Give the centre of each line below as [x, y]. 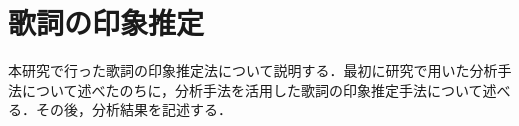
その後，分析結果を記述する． [133, 109]
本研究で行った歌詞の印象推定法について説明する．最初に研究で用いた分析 [253, 70]
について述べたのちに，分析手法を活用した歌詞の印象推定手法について [252, 89]
